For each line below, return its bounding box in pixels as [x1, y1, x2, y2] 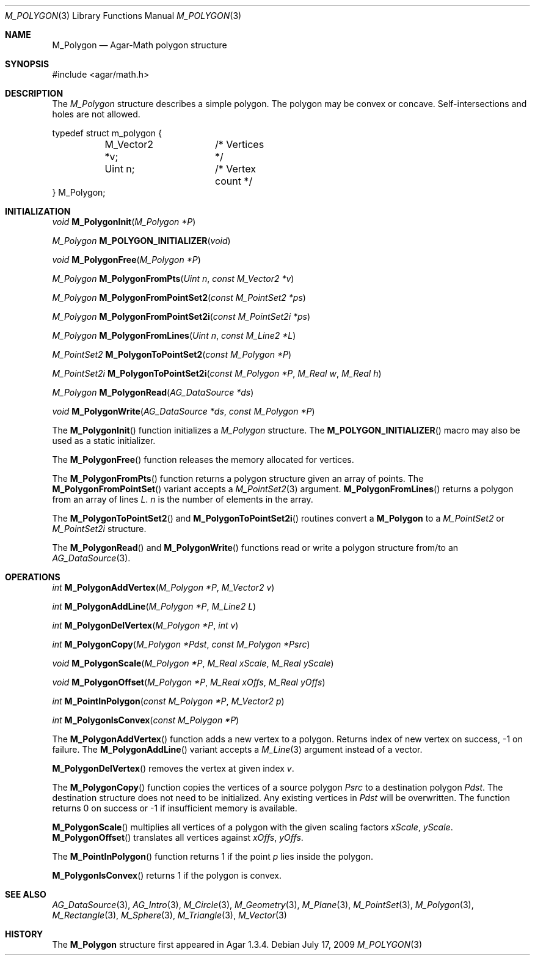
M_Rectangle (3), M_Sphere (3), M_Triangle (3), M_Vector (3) [52, 910, 287, 920]
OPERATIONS [5, 572, 60, 582]
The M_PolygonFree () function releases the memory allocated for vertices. [52, 454, 354, 465]
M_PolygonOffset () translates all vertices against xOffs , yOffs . [52, 832, 304, 843]
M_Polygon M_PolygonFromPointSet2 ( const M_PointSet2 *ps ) [52, 292, 306, 303]
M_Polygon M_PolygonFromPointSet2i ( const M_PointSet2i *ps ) [52, 311, 311, 322]
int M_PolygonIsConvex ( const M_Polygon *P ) [52, 715, 239, 725]
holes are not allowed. [52, 109, 140, 119]
